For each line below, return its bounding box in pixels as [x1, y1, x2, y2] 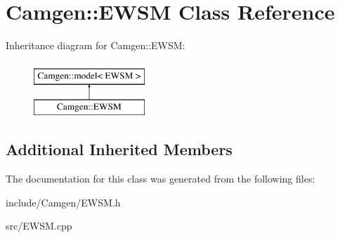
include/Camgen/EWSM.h [6, 194, 121, 209]
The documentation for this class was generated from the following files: [6, 171, 315, 186]
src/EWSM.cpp [6, 218, 72, 233]
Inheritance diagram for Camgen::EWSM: [6, 38, 185, 53]
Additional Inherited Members [6, 138, 233, 160]
